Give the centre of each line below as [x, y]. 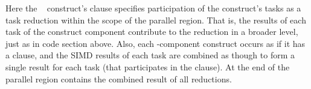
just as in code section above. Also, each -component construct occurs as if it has [155, 43]
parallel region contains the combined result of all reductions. [119, 78]
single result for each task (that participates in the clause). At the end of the [148, 66]
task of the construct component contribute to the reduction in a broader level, [152, 32]
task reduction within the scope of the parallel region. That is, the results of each [156, 20]
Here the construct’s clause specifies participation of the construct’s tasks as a [153, 8]
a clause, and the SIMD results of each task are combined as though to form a [150, 55]
